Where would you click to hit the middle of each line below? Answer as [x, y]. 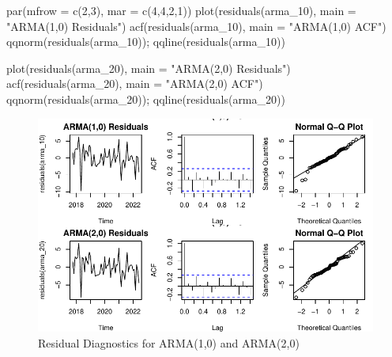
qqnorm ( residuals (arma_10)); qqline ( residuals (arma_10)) [146, 42]
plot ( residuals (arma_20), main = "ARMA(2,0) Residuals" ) [149, 68]
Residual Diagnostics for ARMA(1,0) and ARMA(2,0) [169, 342]
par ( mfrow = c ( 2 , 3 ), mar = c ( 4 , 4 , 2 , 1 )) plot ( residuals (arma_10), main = [181, 10]
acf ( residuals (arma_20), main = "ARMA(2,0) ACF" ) [135, 84]
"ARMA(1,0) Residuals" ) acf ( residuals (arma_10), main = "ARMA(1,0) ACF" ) [196, 26]
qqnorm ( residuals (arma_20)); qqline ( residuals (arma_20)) [146, 99]
